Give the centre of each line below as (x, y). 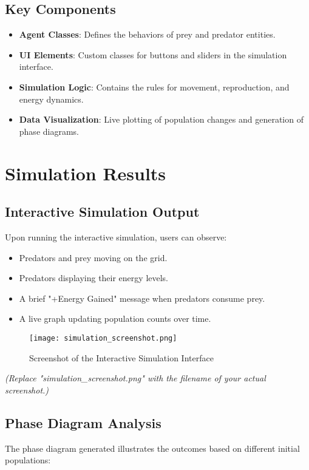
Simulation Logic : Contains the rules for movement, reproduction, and (154, 87)
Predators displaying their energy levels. (94, 278)
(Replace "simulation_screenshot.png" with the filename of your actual (135, 378)
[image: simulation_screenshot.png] (103, 338)
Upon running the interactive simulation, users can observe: (116, 237)
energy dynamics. (51, 99)
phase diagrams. (49, 131)
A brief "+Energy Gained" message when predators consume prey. (142, 298)
